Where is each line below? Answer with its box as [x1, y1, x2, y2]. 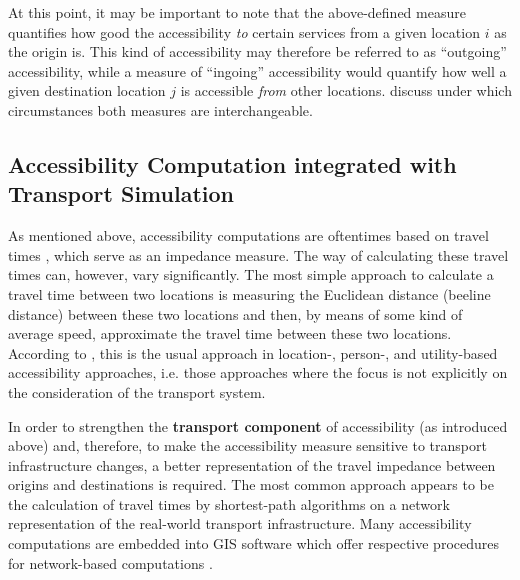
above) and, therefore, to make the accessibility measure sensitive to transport [8, 435, 487, 456]
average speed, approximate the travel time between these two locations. [8, 323, 452, 344]
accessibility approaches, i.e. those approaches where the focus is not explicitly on [8, 362, 508, 383]
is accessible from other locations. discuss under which [180, 80, 512, 101]
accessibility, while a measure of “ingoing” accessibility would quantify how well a [8, 60, 507, 81]
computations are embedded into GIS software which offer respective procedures [8, 533, 499, 554]
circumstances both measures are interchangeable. [8, 99, 313, 120]
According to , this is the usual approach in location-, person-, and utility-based [8, 342, 498, 363]
